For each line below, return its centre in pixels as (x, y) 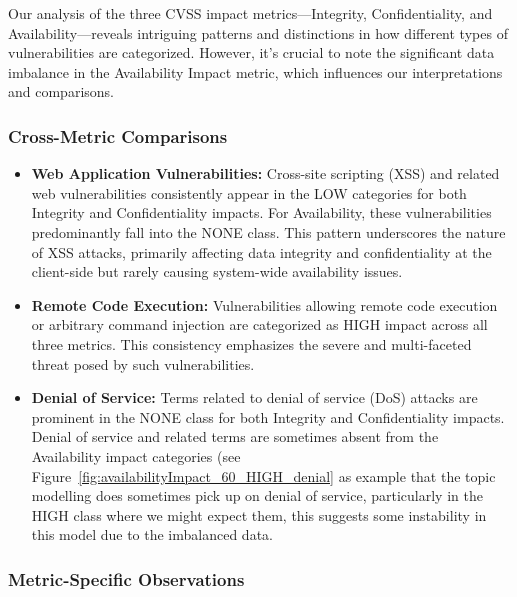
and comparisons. (61, 91)
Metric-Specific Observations (126, 578)
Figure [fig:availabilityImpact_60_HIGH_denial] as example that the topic (263, 475)
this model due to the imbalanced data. (152, 534)
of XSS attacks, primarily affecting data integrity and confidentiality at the (261, 251)
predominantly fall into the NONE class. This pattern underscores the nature (268, 231)
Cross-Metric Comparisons (118, 135)
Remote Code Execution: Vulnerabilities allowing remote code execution (264, 304)
